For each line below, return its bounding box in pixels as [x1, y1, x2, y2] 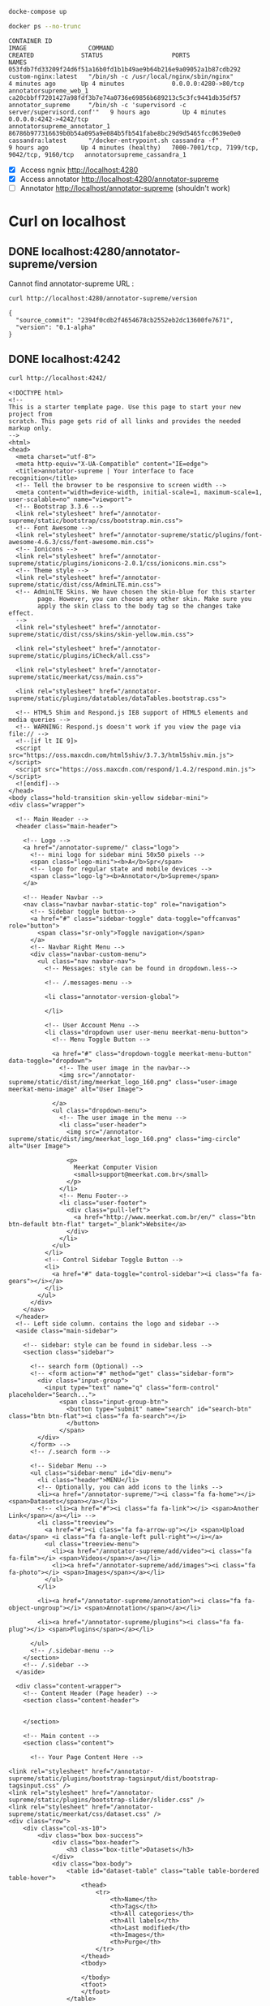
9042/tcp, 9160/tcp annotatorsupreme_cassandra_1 [8, 150, 186, 158]
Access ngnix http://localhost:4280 [19, 165, 139, 175]
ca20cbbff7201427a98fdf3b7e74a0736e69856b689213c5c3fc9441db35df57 [8, 93, 242, 102]
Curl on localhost [8, 212, 126, 231]
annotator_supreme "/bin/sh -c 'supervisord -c [8, 101, 186, 109]
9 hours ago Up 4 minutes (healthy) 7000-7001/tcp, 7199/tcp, [8, 143, 259, 152]
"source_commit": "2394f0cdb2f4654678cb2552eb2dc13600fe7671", [15, 316, 234, 324]
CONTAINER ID [8, 37, 53, 45]
